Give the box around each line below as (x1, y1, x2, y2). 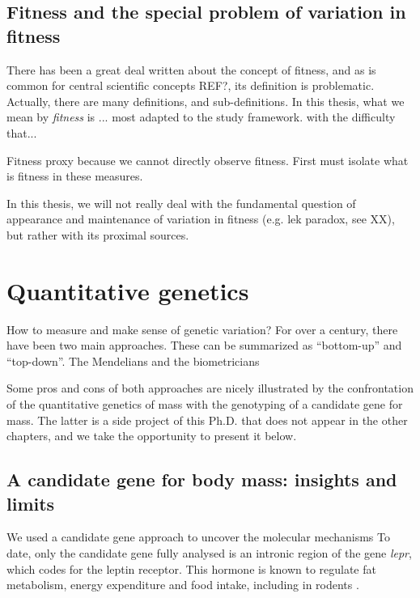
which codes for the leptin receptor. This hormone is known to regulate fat (6, 560, 376, 577)
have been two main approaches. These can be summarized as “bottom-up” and (6, 337, 402, 354)
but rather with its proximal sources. (6, 226, 189, 243)
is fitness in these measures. (6, 168, 143, 184)
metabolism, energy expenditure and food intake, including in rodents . (6, 576, 359, 593)
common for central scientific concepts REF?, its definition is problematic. (6, 77, 375, 94)
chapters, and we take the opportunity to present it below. (6, 427, 297, 444)
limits (6, 490, 55, 515)
